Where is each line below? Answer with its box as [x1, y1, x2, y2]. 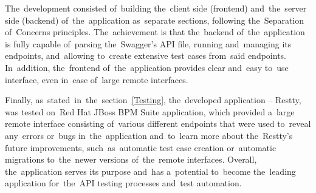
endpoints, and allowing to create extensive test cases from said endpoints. [5, 49, 286, 62]
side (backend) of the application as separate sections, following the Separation [5, 13, 304, 26]
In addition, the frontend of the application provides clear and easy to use [5, 61, 289, 73]
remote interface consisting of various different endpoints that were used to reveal [5, 117, 311, 130]
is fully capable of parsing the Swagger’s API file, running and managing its [5, 37, 292, 50]
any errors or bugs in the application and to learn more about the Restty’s [5, 129, 293, 141]
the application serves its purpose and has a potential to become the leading [5, 164, 296, 177]
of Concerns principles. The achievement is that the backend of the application [5, 25, 305, 38]
